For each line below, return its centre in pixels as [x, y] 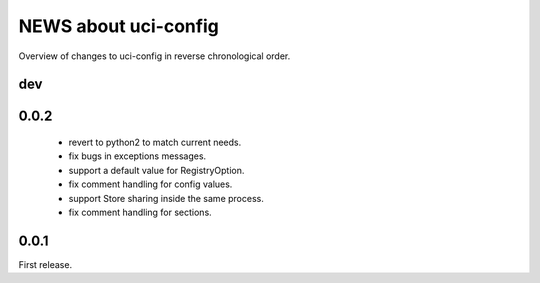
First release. [45, 264]
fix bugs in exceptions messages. [137, 156]
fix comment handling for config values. [150, 184]
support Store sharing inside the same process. [166, 198]
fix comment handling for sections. [140, 212]
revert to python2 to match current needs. [155, 142]
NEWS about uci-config [118, 26]
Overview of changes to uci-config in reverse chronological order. [154, 56]
